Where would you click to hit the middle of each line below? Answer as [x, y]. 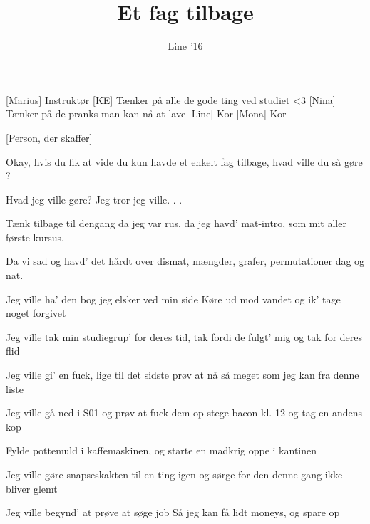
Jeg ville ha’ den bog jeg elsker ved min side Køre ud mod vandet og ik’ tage [173, 299]
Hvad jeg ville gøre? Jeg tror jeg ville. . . [94, 199]
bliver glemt [32, 488]
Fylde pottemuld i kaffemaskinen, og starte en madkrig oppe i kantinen [161, 450]
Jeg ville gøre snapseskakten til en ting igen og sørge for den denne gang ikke [174, 474]
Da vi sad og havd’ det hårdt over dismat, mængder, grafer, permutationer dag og [185, 261]
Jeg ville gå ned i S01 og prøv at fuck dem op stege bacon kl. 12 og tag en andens [184, 413]
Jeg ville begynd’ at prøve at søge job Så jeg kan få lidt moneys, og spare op [173, 512]
